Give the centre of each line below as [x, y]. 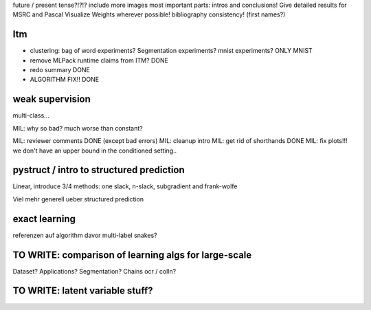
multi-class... [31, 115]
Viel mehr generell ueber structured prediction [78, 199]
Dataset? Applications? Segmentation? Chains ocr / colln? [94, 271]
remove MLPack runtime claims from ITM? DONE [99, 60]
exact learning [44, 219]
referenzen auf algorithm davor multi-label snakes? [85, 235]
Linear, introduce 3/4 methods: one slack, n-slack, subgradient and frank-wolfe [125, 186]
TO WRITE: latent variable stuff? [83, 291]
